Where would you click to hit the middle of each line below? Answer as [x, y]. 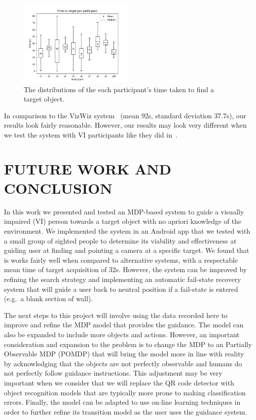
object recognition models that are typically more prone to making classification [125, 392]
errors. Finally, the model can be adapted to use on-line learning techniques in [122, 402]
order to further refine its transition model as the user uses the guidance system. [126, 411]
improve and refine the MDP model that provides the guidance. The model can [124, 325]
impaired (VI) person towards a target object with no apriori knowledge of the [123, 221]
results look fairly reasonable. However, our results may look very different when [126, 125]
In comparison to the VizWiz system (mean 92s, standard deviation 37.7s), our [125, 115]
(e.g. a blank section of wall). [49, 298]
